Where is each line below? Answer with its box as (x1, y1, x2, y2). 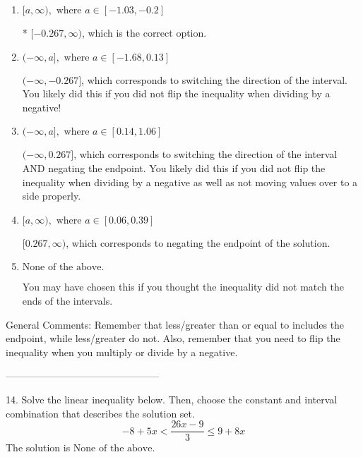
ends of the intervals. (22, 293, 113, 307)
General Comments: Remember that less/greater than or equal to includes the (6, 317, 345, 331)
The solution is (6, 440, 71, 455)
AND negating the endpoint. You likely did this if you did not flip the (22, 160, 326, 175)
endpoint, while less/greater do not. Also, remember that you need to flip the (6, 331, 340, 346)
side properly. (22, 188, 81, 203)
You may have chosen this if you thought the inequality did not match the (22, 279, 344, 294)
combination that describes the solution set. (6, 406, 195, 420)
